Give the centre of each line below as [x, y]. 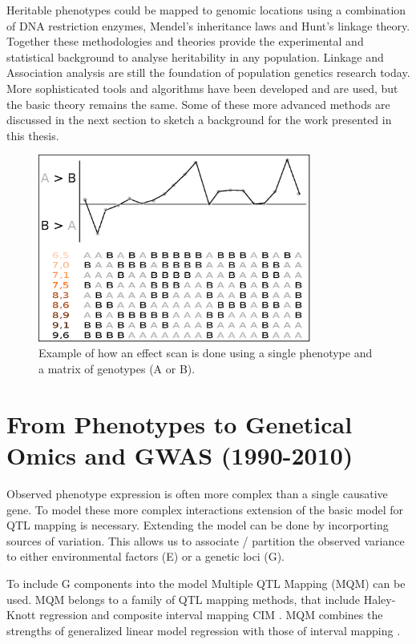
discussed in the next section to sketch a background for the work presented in [199, 120]
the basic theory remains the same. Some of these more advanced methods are [198, 104]
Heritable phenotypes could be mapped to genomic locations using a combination [206, 10]
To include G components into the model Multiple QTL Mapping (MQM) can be [206, 583]
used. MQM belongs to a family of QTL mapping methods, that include [184, 599]
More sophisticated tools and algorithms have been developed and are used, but [202, 88]
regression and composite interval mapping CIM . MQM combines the [211, 615]
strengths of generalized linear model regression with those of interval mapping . [204, 630]
